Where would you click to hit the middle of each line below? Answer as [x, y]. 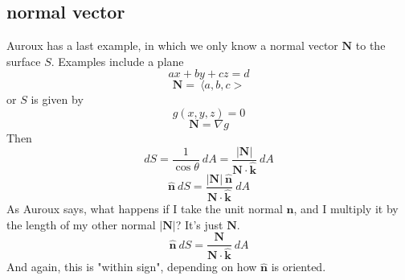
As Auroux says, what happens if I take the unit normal [145, 209]
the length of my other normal [81, 224]
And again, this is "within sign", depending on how [132, 267]
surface [24, 61]
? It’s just [199, 224]
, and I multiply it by [346, 209]
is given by [57, 99]
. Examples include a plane [117, 61]
